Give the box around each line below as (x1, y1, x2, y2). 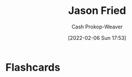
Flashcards (5, 61, 60, 74)
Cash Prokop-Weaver (71, 23, 123, 30)
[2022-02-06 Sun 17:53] (68, 34, 126, 41)
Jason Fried (68, 4, 126, 17)
